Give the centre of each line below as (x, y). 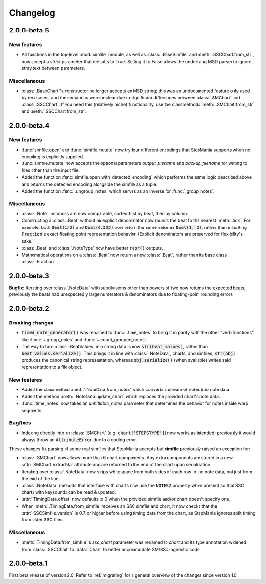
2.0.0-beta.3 (29, 276)
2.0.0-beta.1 (28, 563)
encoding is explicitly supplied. (53, 156)
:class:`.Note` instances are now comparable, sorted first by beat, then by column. (105, 214)
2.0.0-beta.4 (29, 126)
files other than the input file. (51, 170)
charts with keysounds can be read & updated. (69, 492)
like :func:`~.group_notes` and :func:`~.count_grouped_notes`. (84, 339)
